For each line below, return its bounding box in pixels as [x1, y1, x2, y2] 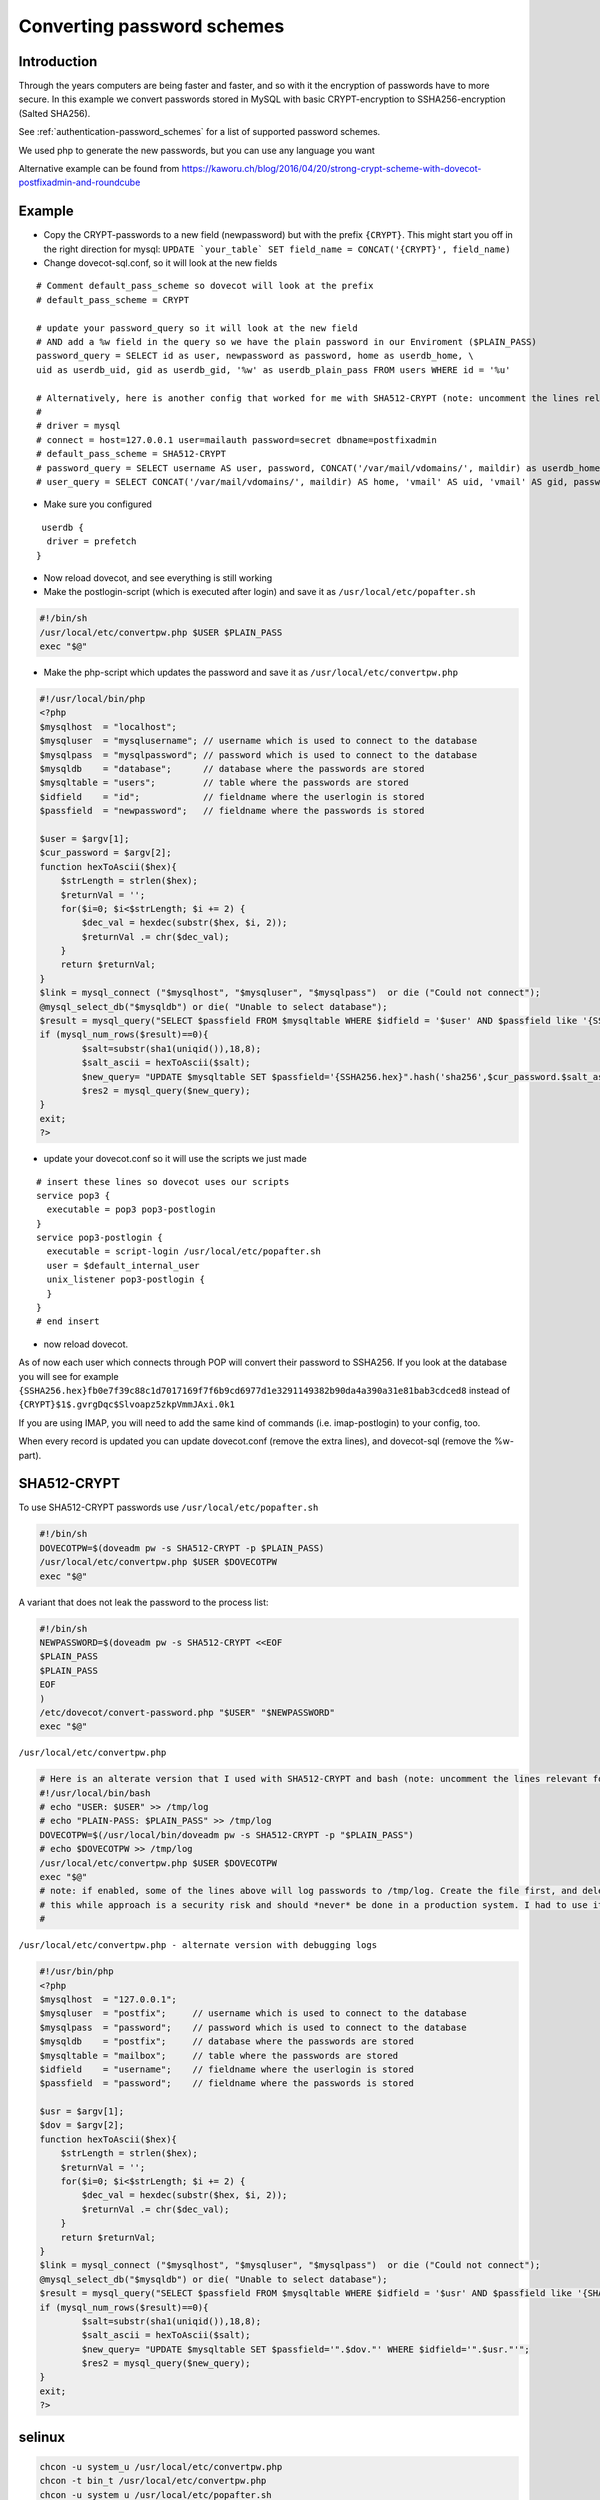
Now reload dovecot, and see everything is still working [43, 571, 273, 584]
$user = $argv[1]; [39, 833, 130, 844]
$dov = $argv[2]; [39, 2120, 125, 2131]
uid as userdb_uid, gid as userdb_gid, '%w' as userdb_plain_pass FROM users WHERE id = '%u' [36, 364, 511, 375]
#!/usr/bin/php [39, 1966, 114, 1977]
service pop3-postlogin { [36, 1232, 164, 1244]
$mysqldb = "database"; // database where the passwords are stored [39, 763, 425, 774]
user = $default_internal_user [46, 1260, 200, 1271]
